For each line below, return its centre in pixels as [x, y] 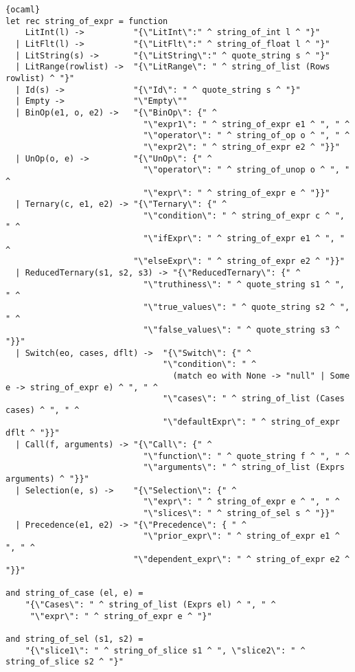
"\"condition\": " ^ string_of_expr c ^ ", [244, 215]
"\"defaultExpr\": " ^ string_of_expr [251, 422]
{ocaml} [23, 10]
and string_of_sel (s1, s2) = [75, 639]
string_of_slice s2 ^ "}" [65, 662]
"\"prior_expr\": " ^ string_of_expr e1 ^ [241, 536]
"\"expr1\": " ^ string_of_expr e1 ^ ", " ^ [247, 124]
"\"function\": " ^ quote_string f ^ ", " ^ [247, 456]
